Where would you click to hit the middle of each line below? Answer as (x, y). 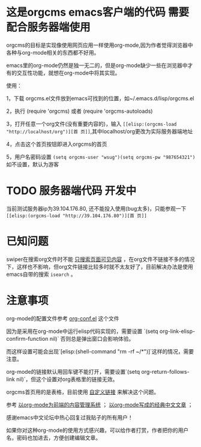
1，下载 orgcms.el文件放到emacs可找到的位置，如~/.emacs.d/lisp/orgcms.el (100, 98)
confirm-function (27, 338)
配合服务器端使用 (49, 27)
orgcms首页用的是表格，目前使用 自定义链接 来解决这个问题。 (83, 392)
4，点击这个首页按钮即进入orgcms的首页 (57, 144)
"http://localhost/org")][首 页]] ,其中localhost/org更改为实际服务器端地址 (100, 131)
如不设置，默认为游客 (32, 164)
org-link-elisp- (177, 331)
